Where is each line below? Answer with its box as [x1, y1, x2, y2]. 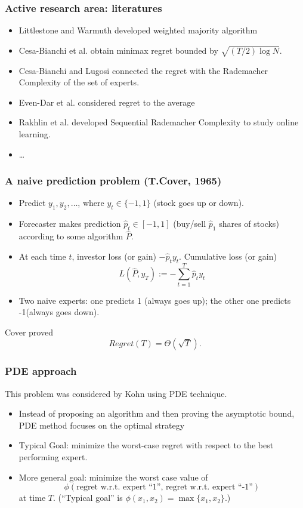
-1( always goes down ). [18, 306, 100, 318]
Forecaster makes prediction [18, 217, 121, 230]
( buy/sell [173, 217, 206, 230]
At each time [18, 250, 66, 262]
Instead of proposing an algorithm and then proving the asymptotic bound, [18, 407, 295, 420]
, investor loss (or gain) [72, 250, 156, 262]
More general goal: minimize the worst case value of [18, 470, 208, 483]
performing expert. [18, 451, 88, 463]
